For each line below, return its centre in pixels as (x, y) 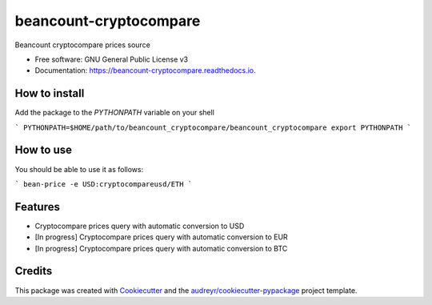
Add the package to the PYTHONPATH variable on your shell (115, 113)
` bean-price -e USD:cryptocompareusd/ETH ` (104, 184)
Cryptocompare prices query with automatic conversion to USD (140, 226)
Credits (34, 271)
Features (37, 207)
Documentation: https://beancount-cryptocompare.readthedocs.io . (145, 70)
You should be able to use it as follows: (79, 169)
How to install (50, 93)
